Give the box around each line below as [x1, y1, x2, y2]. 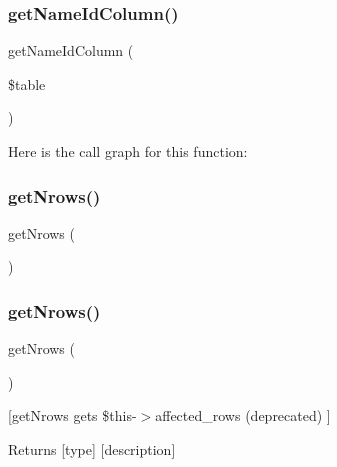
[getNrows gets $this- [8, 405, 137, 426]
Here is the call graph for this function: [8, 141, 248, 161]
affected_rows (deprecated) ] [155, 405, 331, 426]
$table [8, 73, 46, 94]
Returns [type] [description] [8, 439, 176, 459]
